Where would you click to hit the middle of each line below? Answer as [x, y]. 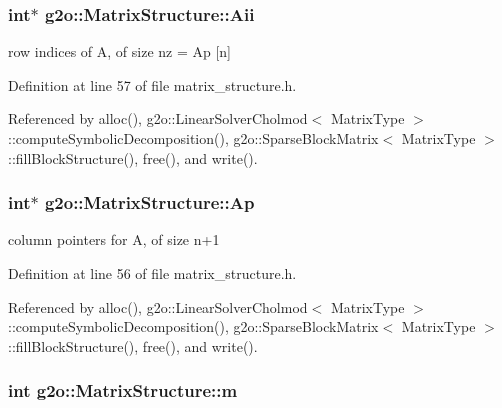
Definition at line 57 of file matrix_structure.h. [152, 84]
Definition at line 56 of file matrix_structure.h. [152, 273]
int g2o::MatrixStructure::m [123, 390]
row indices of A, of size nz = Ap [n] [120, 51]
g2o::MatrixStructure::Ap [149, 202]
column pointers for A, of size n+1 [114, 239]
